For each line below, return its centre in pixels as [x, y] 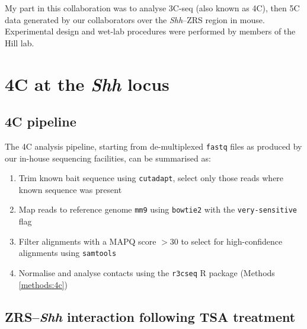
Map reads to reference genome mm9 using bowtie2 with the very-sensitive [158, 209]
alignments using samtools [68, 253]
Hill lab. [20, 42]
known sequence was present [70, 189]
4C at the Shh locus [87, 84]
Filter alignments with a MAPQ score [87, 241]
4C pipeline [41, 121]
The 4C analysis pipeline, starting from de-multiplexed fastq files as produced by [153, 146]
